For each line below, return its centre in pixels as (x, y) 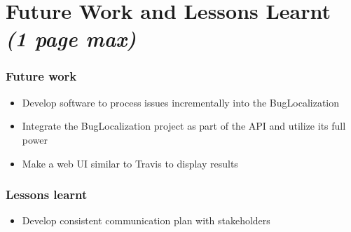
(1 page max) (71, 39)
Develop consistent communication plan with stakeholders (146, 220)
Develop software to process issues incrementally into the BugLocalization (181, 102)
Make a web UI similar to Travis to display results (130, 163)
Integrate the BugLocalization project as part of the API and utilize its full (184, 126)
